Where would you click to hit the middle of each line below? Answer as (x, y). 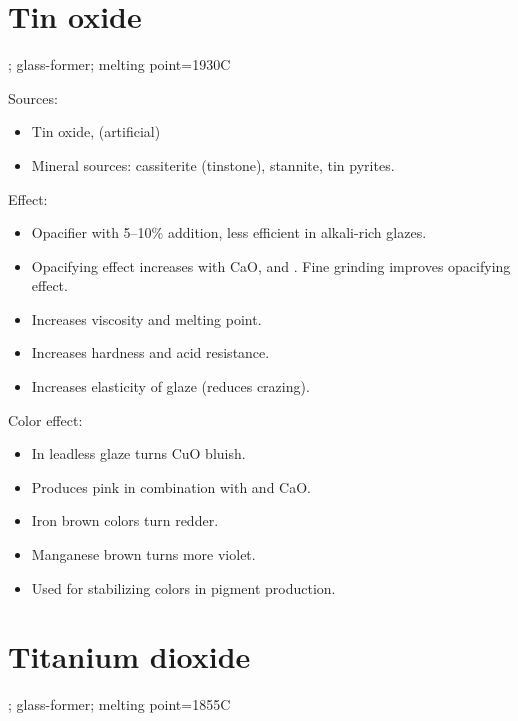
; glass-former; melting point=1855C (119, 704)
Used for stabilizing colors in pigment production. (183, 587)
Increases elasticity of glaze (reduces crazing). (170, 386)
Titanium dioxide (129, 656)
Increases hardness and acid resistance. (150, 352)
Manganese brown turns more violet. (143, 554)
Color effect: (45, 419)
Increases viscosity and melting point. (146, 318)
